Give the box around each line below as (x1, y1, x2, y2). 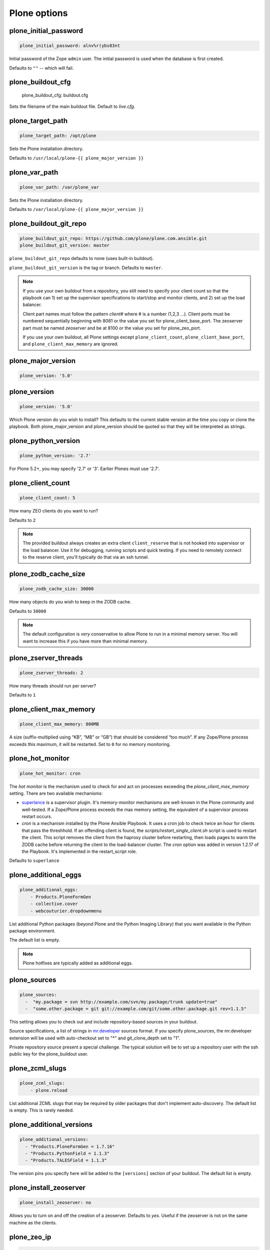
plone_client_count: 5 (19, 495, 75, 501)
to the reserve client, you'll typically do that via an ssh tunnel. (22, 554, 149, 560)
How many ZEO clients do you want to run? (9, 508, 98, 514)
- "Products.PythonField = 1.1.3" (25, 1150, 110, 1156)
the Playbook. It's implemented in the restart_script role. (21, 848, 137, 854)
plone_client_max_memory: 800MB (19, 721, 99, 727)
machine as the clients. (9, 1219, 57, 1225)
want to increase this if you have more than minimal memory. (22, 638, 148, 644)
